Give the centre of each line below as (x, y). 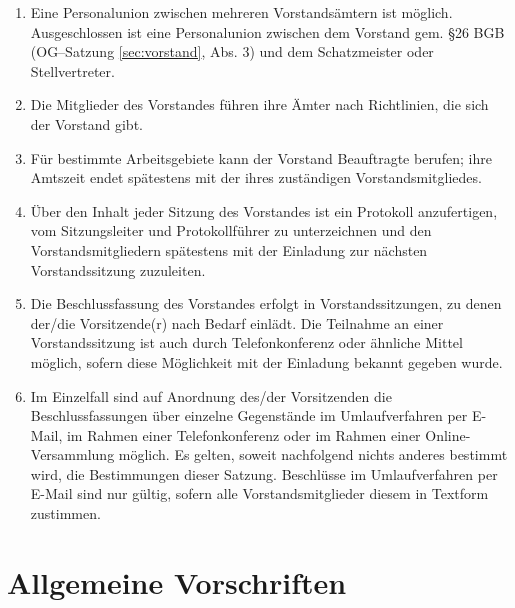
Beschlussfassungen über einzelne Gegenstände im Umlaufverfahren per (249, 415)
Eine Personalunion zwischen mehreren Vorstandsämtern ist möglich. (241, 12)
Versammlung (72, 454)
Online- (448, 434)
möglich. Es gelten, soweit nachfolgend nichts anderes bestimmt (313, 454)
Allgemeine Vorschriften (177, 581)
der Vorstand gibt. (86, 123)
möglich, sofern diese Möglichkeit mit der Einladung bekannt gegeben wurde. (266, 361)
